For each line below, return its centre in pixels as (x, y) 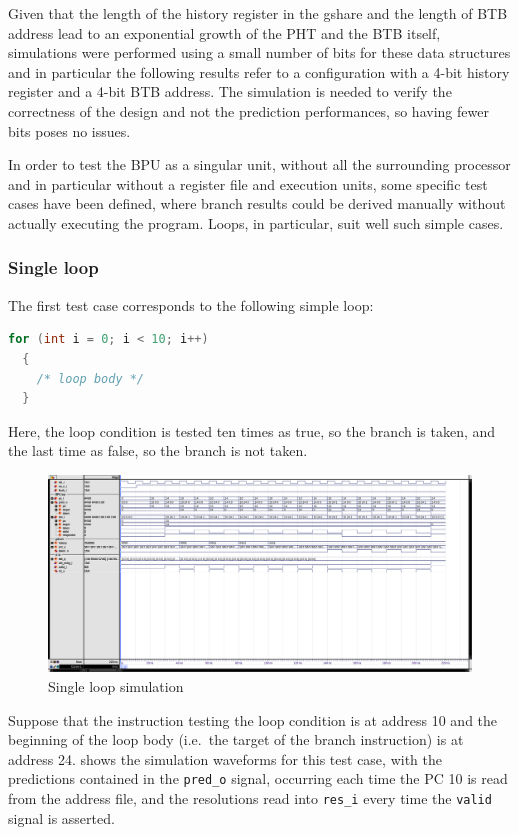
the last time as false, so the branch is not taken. (158, 450)
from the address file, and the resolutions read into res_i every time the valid (250, 798)
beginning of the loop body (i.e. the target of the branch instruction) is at (236, 739)
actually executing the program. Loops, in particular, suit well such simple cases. (256, 222)
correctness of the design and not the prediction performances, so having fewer (248, 110)
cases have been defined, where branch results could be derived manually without (257, 203)
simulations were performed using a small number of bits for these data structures (259, 52)
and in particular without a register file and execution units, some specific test (248, 183)
